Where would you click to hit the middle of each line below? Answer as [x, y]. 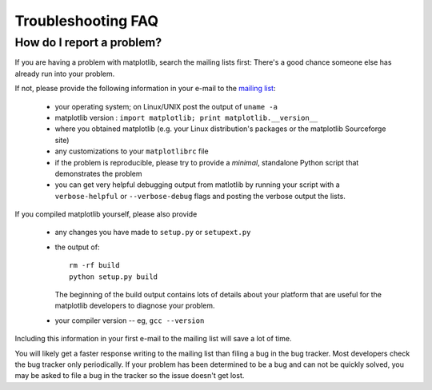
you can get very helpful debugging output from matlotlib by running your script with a [197, 185]
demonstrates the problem [99, 173]
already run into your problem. [65, 74]
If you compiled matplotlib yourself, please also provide [106, 214]
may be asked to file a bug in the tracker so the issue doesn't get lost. [130, 376]
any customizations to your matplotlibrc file [132, 151]
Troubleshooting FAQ [87, 21]
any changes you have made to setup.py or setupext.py [153, 233]
